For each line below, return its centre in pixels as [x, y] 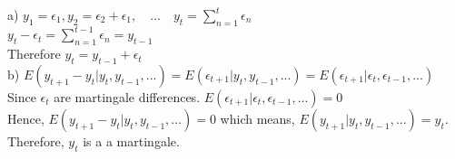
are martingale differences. [127, 96]
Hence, [26, 118]
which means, [257, 118]
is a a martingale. [131, 140]
